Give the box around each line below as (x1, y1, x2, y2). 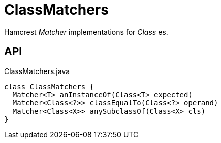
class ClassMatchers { (4, 82, 94, 91)
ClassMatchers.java (4, 66, 70, 76)
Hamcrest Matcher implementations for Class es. (4, 27, 168, 37)
